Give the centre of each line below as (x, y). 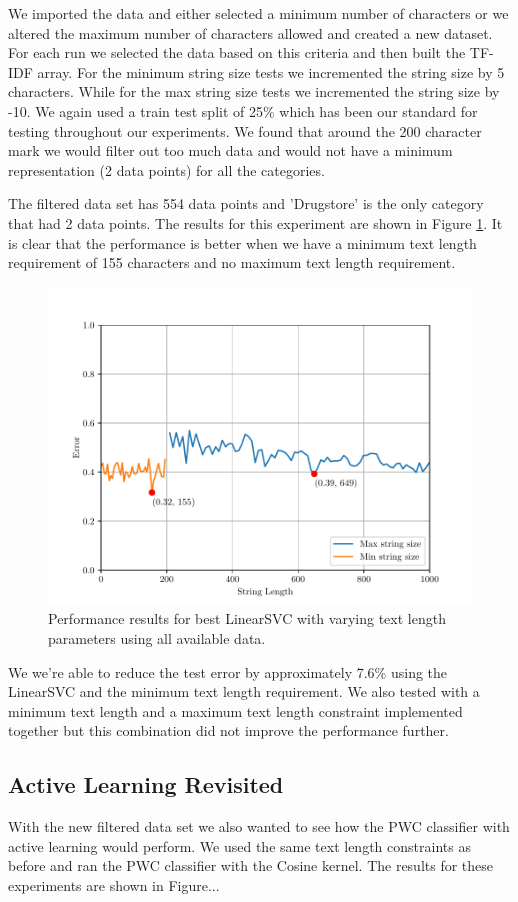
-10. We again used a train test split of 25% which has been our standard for (243, 110)
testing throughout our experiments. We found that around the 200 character (245, 130)
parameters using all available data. (157, 637)
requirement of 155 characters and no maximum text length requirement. (232, 262)
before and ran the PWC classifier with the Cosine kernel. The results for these (251, 865)
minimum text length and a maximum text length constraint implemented (235, 710)
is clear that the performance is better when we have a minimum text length (242, 242)
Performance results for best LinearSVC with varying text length (247, 618)
